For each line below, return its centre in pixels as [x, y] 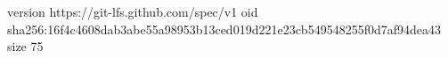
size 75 [25, 46]
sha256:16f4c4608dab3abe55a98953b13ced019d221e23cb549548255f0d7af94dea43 [224, 29]
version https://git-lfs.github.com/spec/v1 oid [133, 11]
